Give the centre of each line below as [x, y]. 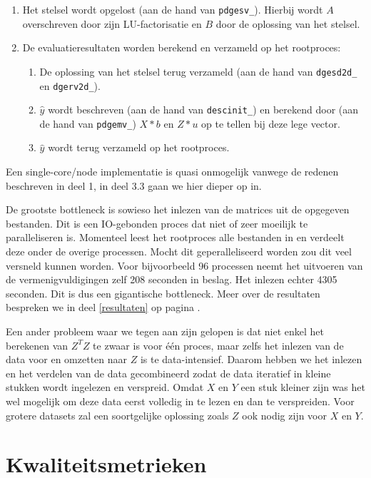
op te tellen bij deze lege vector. [271, 123]
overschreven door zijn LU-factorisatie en [112, 23]
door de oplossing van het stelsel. [288, 23]
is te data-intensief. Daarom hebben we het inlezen [251, 359]
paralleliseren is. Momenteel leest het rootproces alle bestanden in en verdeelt [175, 237]
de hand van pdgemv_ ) [88, 123]
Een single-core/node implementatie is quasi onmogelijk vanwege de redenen [172, 172]
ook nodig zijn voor [284, 415]
